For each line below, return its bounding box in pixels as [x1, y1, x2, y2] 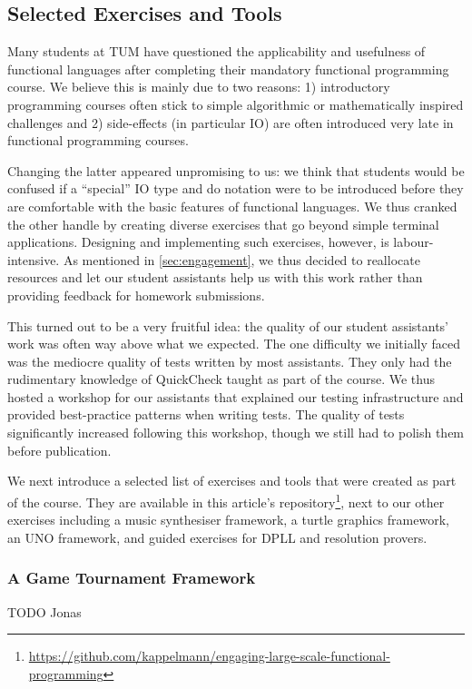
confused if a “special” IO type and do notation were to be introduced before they [7, 179, 464, 198]
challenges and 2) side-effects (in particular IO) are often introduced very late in [7, 113, 454, 132]
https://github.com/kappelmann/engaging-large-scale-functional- [28, 646, 390, 665]
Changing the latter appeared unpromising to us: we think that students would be [7, 161, 465, 180]
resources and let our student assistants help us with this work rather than [7, 268, 423, 287]
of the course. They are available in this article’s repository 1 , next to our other [7, 489, 445, 511]
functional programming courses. [7, 131, 189, 150]
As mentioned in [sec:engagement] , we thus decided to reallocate [63, 250, 420, 269]
